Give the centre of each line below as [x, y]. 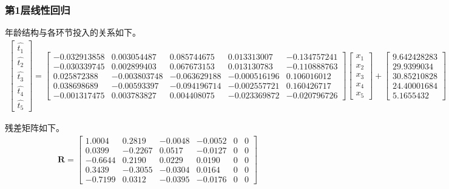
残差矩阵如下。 [35, 128]
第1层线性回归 [38, 9]
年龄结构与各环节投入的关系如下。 [73, 32]
